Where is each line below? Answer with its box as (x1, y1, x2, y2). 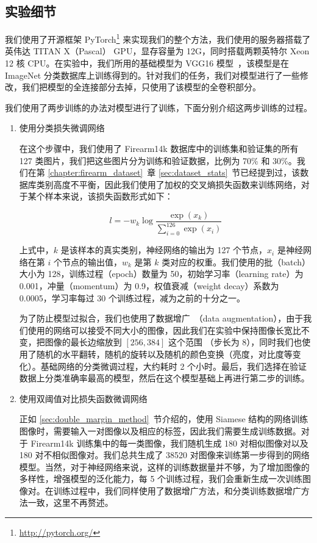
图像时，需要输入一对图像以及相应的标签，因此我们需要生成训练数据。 (19, 424, 301, 437)
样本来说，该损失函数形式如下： (45, 190, 173, 203)
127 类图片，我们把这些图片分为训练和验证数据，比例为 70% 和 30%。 (19, 154, 297, 167)
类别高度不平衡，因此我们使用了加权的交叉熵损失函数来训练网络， (36, 178, 301, 190)
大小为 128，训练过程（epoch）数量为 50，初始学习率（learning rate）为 (19, 267, 304, 280)
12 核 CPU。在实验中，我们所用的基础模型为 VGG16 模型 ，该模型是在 (5, 57, 289, 70)
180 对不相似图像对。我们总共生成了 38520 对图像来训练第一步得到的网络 (19, 448, 310, 461)
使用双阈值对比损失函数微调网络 (19, 392, 148, 405)
